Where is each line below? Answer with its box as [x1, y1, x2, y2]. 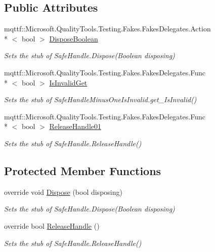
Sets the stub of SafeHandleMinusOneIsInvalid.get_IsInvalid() [4, 94, 197, 105]
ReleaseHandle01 [49, 121, 101, 132]
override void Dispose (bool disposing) [4, 186, 122, 197]
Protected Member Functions [4, 162, 161, 178]
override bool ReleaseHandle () [4, 220, 100, 231]
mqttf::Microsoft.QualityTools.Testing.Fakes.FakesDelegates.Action [4, 23, 211, 34]
